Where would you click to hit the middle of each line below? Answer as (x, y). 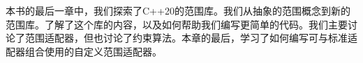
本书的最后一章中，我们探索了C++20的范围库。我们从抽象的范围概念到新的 (178, 10)
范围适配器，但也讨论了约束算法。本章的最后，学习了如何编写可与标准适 (191, 38)
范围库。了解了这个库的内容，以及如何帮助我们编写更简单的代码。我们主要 (177, 24)
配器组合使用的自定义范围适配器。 (84, 51)
